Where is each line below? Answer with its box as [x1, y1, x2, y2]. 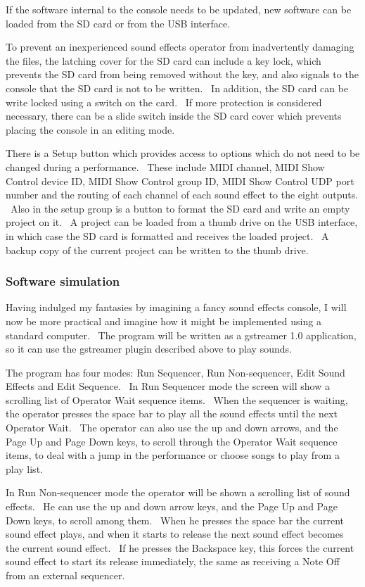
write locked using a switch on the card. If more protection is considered [6, 94, 322, 109]
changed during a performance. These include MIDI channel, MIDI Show [6, 159, 325, 174]
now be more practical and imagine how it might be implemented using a [6, 313, 321, 328]
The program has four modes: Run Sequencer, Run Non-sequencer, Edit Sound [6, 365, 345, 379]
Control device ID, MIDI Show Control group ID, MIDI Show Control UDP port [6, 173, 354, 188]
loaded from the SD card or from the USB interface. [6, 15, 231, 30]
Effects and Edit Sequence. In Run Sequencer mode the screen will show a [6, 379, 330, 393]
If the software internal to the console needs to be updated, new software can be [6, 2, 352, 16]
